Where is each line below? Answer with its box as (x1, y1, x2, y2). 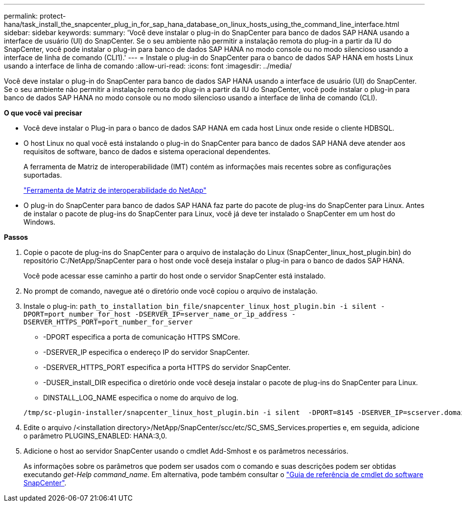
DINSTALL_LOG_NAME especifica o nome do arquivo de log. (43, 393, 238, 402)
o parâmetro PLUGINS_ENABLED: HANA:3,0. (23, 432, 167, 440)
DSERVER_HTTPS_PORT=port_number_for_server (23, 318, 193, 326)
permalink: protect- (4, 12, 66, 20)
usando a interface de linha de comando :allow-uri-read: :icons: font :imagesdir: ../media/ (4, 62, 292, 70)
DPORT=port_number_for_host (23, 310, 131, 318)
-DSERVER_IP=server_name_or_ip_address (135, 310, 288, 318)
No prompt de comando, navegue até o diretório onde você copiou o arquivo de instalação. (23, 287, 318, 295)
